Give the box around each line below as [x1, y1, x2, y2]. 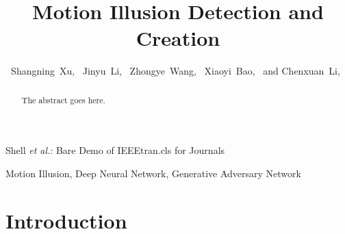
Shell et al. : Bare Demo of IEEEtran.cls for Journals [5, 143, 225, 157]
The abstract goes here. [21, 94, 105, 105]
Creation [136, 24, 220, 52]
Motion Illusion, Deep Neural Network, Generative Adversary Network [5, 166, 301, 180]
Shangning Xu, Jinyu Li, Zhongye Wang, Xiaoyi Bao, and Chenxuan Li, [11, 64, 340, 78]
